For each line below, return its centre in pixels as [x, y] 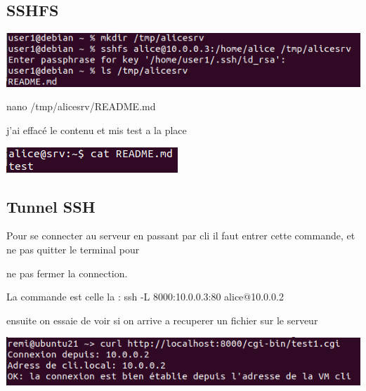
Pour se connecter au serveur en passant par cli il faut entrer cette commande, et [181, 236]
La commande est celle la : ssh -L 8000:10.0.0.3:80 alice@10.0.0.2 [145, 297]
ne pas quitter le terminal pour [73, 250]
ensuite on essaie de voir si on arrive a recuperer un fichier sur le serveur [162, 320]
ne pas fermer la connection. [67, 273]
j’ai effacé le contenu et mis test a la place [97, 130]
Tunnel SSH [51, 206]
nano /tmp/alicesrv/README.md [81, 106]
